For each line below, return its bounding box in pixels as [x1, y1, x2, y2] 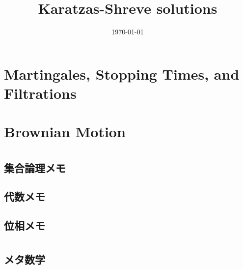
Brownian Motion [4, 121, 126, 142]
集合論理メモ [4, 160, 66, 175]
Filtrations [4, 83, 77, 103]
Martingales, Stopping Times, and [4, 63, 240, 84]
